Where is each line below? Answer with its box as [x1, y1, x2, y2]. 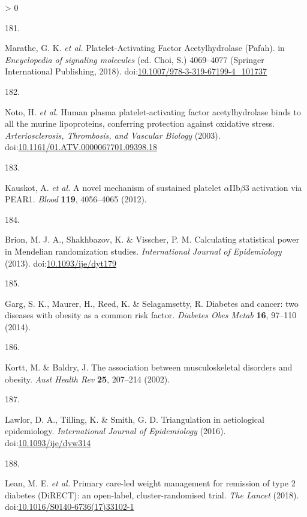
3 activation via [245, 181, 302, 193]
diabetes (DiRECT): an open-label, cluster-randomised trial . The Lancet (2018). [5, 488, 299, 501]
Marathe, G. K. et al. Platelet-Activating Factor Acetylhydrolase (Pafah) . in [5, 41, 285, 54]
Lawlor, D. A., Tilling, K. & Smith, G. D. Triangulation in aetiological [5, 413, 264, 425]
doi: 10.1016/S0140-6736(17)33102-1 [5, 500, 134, 513]
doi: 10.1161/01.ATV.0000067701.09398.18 [5, 141, 157, 153]
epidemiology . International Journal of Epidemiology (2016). [5, 425, 226, 437]
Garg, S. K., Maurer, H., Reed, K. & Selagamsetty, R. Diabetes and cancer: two [5, 297, 299, 309]
